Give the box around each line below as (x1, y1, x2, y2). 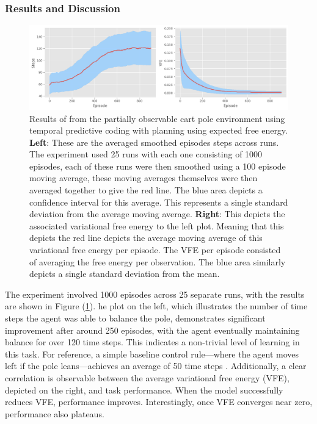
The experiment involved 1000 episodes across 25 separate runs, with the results (5, 287, 305, 300)
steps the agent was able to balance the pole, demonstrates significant (5, 312, 266, 325)
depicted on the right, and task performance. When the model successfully (5, 383, 283, 396)
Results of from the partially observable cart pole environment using (29, 112, 285, 124)
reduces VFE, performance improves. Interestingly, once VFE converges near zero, (5, 395, 313, 408)
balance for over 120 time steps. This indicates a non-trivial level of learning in (5, 336, 300, 348)
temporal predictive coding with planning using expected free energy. (29, 124, 288, 137)
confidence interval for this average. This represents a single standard (29, 195, 288, 208)
